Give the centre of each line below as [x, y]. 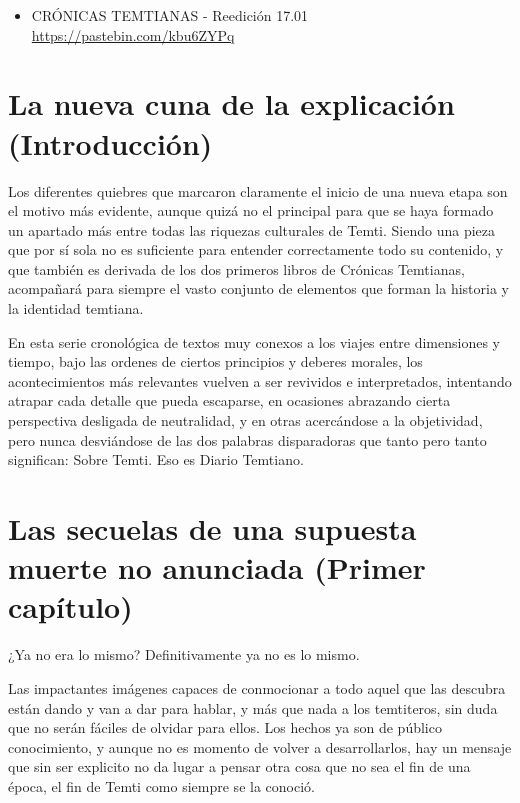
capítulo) [70, 606]
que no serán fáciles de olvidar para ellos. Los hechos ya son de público [225, 727]
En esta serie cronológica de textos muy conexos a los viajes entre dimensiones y [254, 341]
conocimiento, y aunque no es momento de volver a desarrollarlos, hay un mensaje [260, 746]
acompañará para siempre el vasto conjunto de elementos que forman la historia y [258, 288]
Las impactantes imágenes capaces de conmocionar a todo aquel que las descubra [257, 687]
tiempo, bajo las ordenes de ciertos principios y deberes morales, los [215, 361]
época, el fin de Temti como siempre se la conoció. [161, 785]
